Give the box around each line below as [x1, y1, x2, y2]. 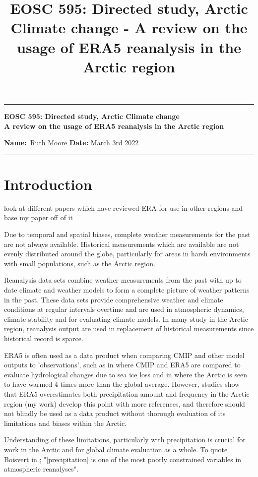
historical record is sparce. [4, 333, 83, 343]
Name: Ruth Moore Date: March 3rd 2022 [4, 137, 139, 148]
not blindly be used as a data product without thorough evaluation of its [4, 408, 226, 418]
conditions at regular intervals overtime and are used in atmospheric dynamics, [4, 304, 244, 314]
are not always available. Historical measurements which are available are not [4, 238, 239, 249]
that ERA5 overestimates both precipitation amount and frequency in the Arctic [4, 388, 250, 399]
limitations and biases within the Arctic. [4, 417, 127, 428]
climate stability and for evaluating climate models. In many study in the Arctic [4, 313, 248, 324]
